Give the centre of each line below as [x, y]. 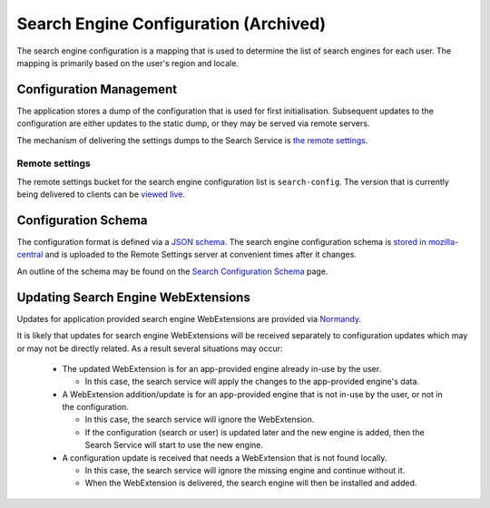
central [30, 255]
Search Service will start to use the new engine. [174, 445]
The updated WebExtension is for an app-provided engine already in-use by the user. [221, 368]
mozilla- [443, 242]
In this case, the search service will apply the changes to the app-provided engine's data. [252, 382]
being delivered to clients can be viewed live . [101, 194]
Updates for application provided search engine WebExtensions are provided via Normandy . [189, 318]
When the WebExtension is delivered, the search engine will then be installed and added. [251, 483]
